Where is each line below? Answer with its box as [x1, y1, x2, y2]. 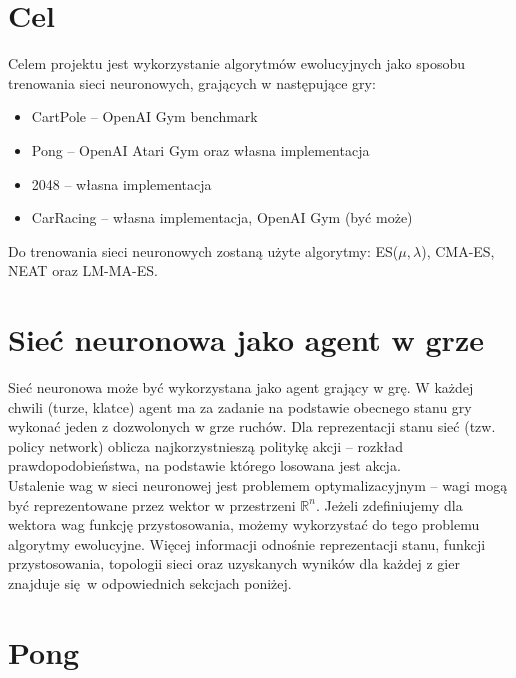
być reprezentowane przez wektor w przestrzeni [8, 494, 296, 515]
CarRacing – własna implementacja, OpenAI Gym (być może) [31, 207, 413, 228]
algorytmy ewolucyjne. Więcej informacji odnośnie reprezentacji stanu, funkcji [8, 533, 486, 554]
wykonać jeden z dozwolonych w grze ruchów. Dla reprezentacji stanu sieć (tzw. [8, 416, 496, 437]
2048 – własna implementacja [31, 173, 212, 194]
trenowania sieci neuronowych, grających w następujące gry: [8, 72, 376, 93]
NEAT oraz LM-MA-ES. [8, 260, 158, 281]
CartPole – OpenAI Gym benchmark [31, 106, 258, 127]
